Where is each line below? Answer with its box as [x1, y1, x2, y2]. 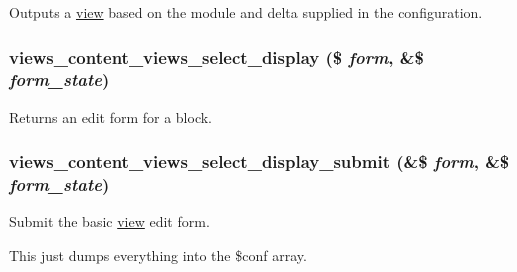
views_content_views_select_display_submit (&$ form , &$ [9, 149, 510, 174]
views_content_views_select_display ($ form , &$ [9, 44, 424, 69]
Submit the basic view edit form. [9, 211, 210, 232]
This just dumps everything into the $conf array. [9, 245, 307, 266]
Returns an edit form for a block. [9, 106, 213, 127]
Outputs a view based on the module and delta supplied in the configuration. [9, 2, 483, 22]
